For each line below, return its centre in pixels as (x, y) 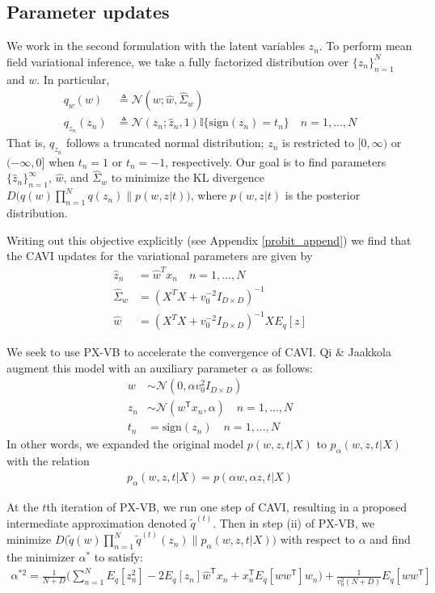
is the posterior (323, 195)
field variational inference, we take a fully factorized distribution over (178, 61)
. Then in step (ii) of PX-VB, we (294, 522)
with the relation (48, 461)
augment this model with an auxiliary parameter (127, 367)
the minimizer (41, 556)
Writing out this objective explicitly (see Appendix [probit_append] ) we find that (209, 240)
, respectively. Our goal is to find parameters (276, 161)
